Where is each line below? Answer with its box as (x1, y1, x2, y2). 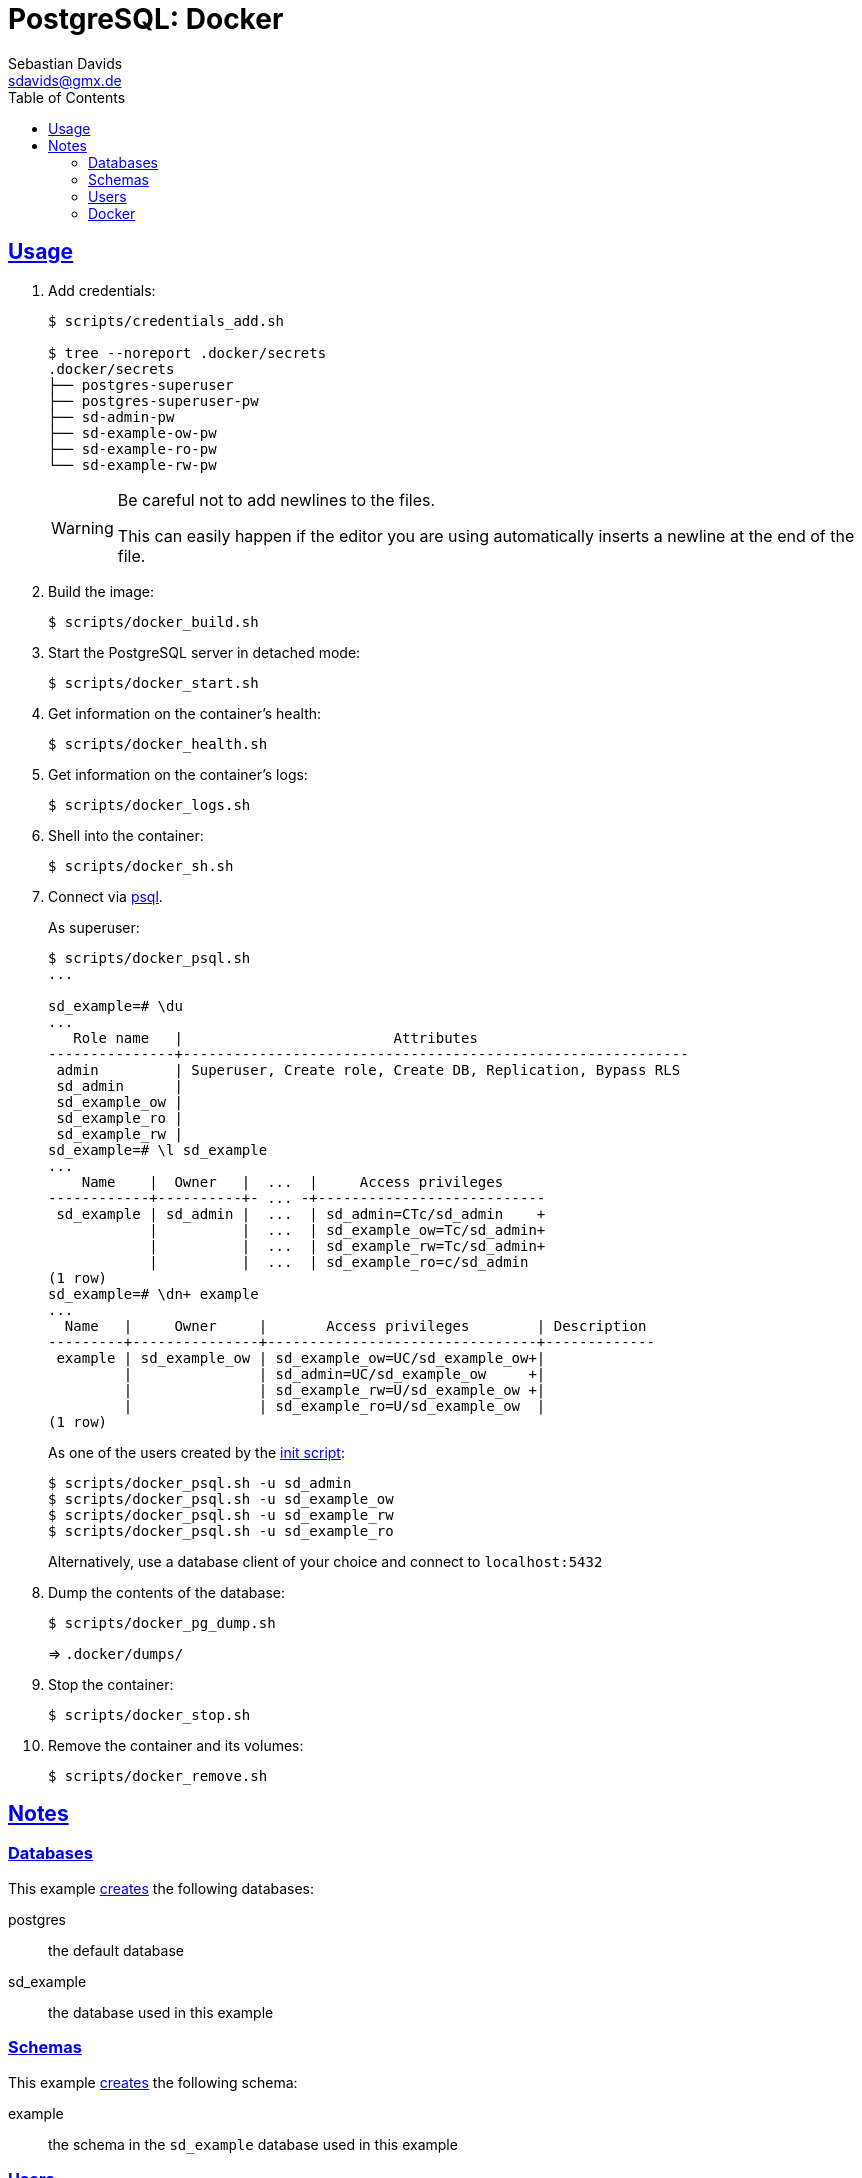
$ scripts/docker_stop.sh (48, 1706, 251, 1723)
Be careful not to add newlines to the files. (117, 489, 436, 510)
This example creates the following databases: (8, 1879, 315, 1897)
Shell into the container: (48, 826, 204, 844)
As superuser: (48, 918, 140, 936)
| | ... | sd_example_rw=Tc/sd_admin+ (149, 1237, 546, 1254)
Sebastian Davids (8, 54, 123, 72)
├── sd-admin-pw (48, 408, 175, 425)
